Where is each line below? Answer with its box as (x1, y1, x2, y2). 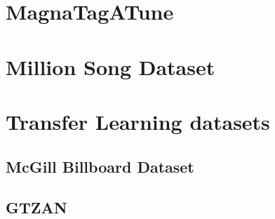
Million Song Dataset (6, 52, 215, 81)
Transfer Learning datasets (6, 107, 270, 135)
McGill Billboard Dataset (6, 155, 194, 177)
